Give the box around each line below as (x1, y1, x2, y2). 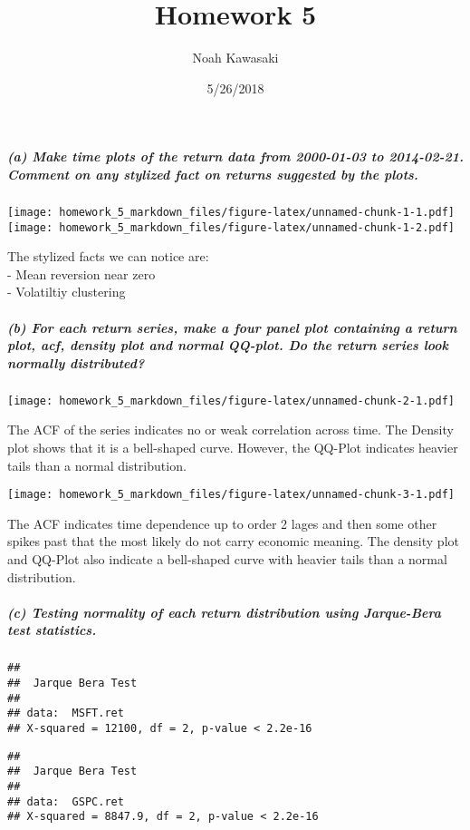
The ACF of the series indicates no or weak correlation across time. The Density (7, 420, 454, 439)
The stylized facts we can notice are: (7, 247, 209, 266)
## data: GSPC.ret (7, 795, 124, 808)
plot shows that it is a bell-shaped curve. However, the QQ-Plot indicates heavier (7, 437, 458, 456)
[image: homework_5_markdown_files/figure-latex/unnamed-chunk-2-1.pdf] (7, 394, 455, 407)
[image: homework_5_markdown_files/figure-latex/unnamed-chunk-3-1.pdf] (7, 488, 455, 502)
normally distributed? (7, 353, 145, 372)
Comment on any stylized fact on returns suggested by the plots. (7, 164, 418, 183)
